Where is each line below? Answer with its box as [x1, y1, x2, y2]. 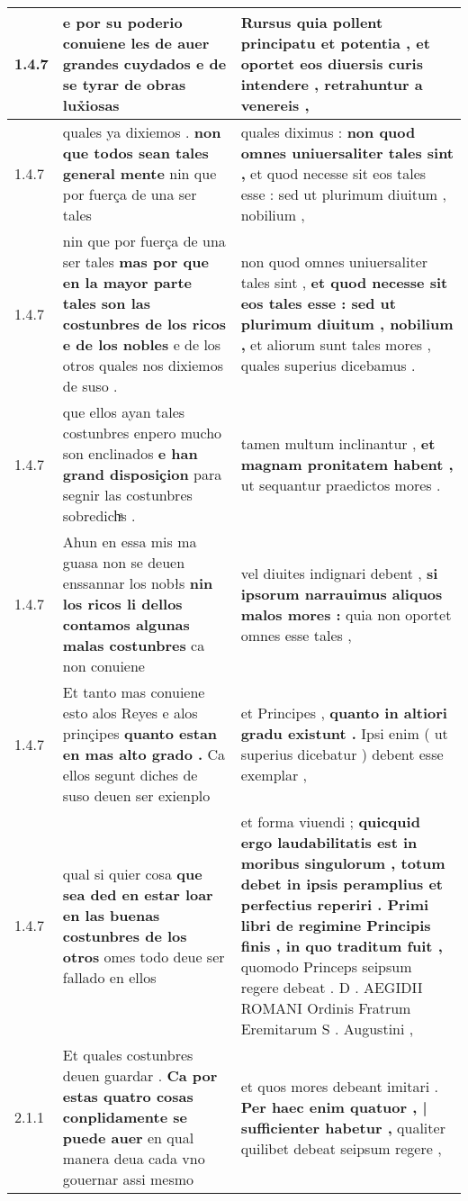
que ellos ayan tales [62, 402, 185, 422]
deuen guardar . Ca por [62, 1065, 218, 1086]
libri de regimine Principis [240, 915, 431, 935]
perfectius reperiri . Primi [240, 894, 429, 915]
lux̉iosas [62, 95, 120, 115]
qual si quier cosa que [62, 862, 202, 884]
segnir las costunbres [62, 484, 193, 505]
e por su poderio [62, 12, 183, 32]
